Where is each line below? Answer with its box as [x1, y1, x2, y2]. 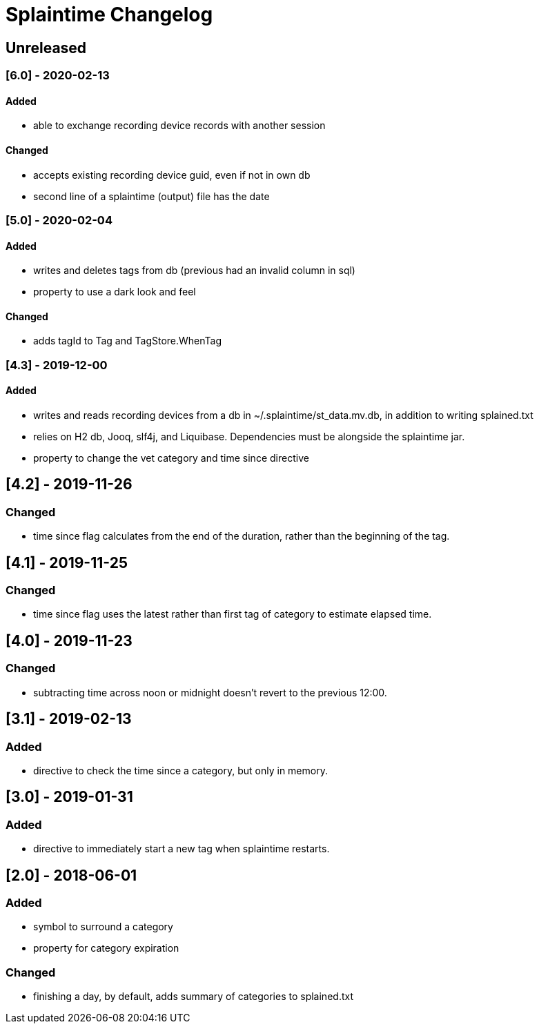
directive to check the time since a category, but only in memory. [33, 764, 328, 776]
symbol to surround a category [33, 921, 173, 933]
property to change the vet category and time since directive [33, 452, 309, 464]
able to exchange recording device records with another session [33, 119, 326, 132]
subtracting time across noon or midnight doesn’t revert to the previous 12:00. [33, 686, 387, 698]
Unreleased [6, 39, 87, 57]
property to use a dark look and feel [33, 286, 196, 298]
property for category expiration [33, 942, 179, 954]
